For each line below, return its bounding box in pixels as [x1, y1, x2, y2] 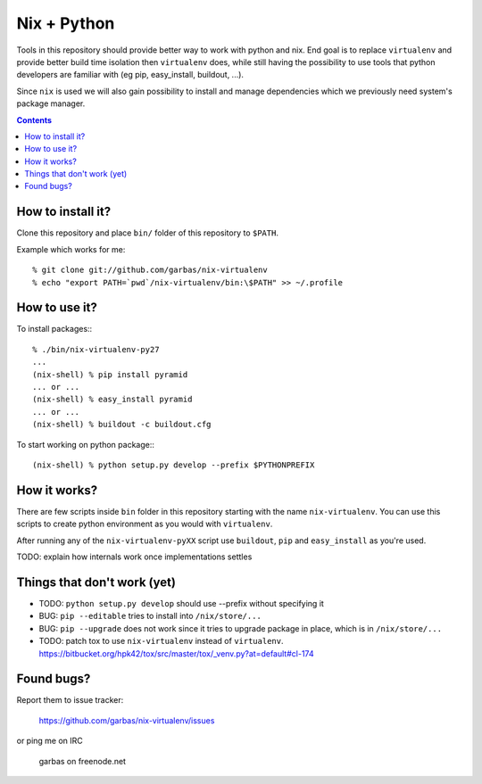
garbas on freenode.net [38, 755, 127, 766]
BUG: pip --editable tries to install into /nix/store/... [38, 611, 262, 622]
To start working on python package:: [16, 439, 155, 450]
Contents [16, 114, 53, 125]
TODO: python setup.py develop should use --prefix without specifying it [38, 598, 325, 608]
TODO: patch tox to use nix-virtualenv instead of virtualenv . [38, 636, 284, 647]
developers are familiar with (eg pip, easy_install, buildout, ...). [16, 70, 245, 80]
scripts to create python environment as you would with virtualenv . [16, 518, 273, 530]
